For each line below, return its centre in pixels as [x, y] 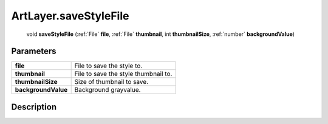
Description [34, 107]
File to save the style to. [108, 66]
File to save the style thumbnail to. [123, 74]
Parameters [34, 51]
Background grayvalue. [108, 90]
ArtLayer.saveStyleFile [70, 16]
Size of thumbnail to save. [111, 82]
